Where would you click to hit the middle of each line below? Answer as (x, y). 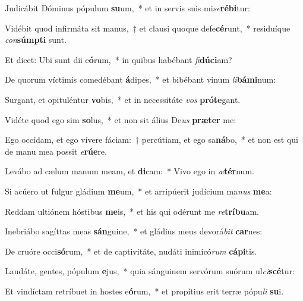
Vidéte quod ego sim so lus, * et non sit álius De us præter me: (121, 119)
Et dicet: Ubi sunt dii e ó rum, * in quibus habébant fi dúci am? (119, 59)
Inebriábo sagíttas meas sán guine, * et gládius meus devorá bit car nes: (134, 231)
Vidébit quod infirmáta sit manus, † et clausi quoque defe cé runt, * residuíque (148, 28)
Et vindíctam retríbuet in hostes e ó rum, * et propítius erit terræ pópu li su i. (144, 291)
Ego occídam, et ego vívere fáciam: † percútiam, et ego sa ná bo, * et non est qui (151, 139)
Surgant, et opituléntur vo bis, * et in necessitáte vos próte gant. (123, 99)
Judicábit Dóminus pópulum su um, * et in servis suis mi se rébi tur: (127, 8)
